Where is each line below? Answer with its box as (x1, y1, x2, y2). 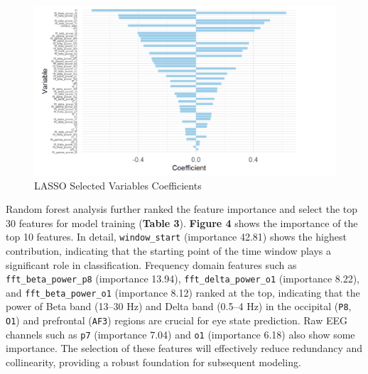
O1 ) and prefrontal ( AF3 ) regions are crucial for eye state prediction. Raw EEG (6, 313, 348, 328)
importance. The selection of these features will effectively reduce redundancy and (6, 341, 363, 356)
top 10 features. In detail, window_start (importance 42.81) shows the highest (6, 229, 347, 244)
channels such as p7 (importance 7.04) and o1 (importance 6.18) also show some (6, 326, 355, 341)
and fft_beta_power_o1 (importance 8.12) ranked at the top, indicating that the (6, 285, 360, 299)
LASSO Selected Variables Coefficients (34, 177, 202, 192)
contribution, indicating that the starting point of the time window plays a (6, 243, 332, 258)
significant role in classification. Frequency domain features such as (6, 257, 297, 272)
